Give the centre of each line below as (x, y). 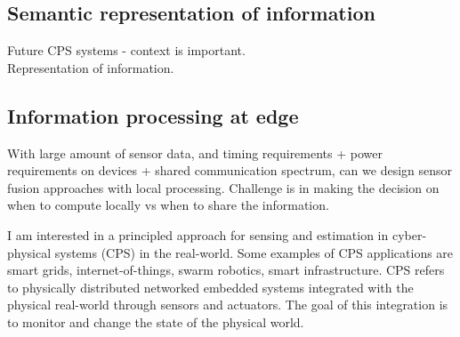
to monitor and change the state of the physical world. (156, 321)
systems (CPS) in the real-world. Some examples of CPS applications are (254, 252)
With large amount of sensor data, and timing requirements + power (195, 152)
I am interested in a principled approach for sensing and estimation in (198, 234)
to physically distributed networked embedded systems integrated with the (210, 287)
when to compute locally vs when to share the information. (168, 205)
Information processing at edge (153, 115)
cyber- (409, 234)
